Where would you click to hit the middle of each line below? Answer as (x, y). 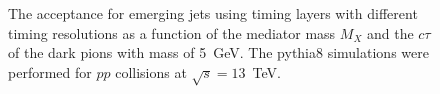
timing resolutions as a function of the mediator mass (172, 32)
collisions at (151, 71)
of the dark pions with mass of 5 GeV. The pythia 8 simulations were (218, 52)
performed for (50, 71)
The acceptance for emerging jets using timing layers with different (213, 13)
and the (390, 32)
